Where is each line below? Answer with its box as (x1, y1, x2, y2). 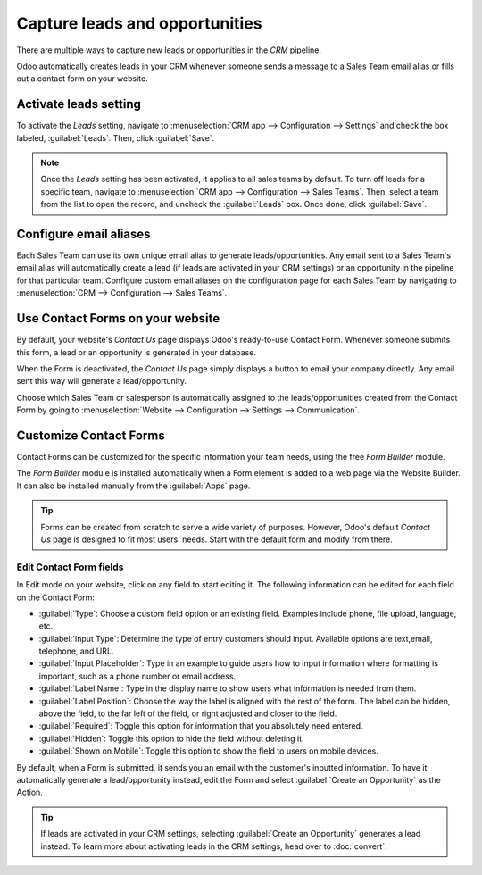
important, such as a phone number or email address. (38, 671, 237, 681)
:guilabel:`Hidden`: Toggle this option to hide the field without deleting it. (38, 733, 304, 744)
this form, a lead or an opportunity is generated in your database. (16, 346, 256, 357)
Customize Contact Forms (16, 428, 165, 443)
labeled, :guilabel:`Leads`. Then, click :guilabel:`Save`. (16, 132, 215, 143)
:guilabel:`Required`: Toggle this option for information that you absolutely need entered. (38, 721, 363, 731)
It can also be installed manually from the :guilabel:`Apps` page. (16, 480, 251, 491)
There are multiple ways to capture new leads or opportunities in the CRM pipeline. (16, 45, 321, 55)
